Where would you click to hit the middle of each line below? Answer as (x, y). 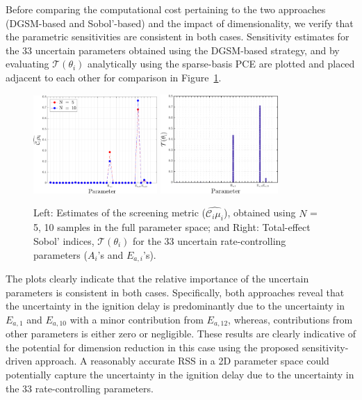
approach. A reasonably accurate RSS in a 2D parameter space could (182, 361)
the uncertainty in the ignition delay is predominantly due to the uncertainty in (175, 306)
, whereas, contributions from (290, 319)
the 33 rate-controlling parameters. (80, 388)
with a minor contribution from (137, 319)
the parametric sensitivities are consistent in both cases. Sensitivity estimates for (178, 37)
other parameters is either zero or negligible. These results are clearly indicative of (181, 334)
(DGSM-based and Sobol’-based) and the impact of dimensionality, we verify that (180, 23)
